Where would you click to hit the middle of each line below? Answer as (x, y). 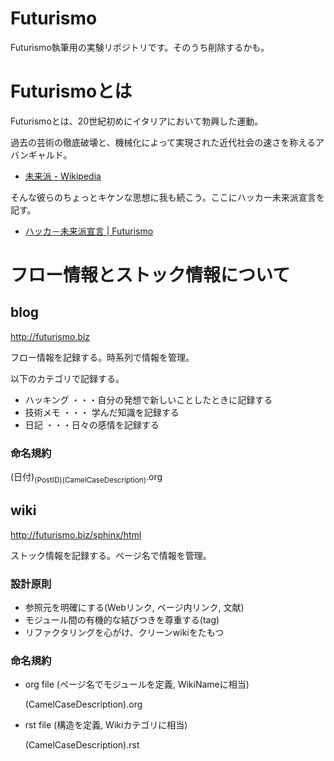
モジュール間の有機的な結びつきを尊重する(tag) (122, 620)
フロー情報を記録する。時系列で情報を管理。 (102, 357)
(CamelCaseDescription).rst (82, 745)
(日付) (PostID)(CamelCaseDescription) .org (86, 478)
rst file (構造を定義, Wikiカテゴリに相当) (106, 725)
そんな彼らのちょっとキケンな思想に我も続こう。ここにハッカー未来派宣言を (167, 197)
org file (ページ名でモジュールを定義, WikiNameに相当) (137, 684)
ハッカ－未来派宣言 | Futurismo (89, 231)
